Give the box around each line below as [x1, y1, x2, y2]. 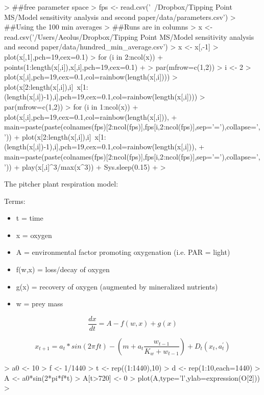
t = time [16, 213, 43, 223]
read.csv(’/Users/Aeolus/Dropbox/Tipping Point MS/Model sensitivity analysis [4, 31, 254, 42]
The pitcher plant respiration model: [4, 178, 118, 189]
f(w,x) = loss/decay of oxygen [16, 264, 110, 275]
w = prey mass [16, 298, 63, 309]
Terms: [4, 195, 26, 206]
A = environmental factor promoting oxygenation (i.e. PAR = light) [16, 247, 230, 257]
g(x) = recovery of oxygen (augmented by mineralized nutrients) [16, 281, 218, 292]
